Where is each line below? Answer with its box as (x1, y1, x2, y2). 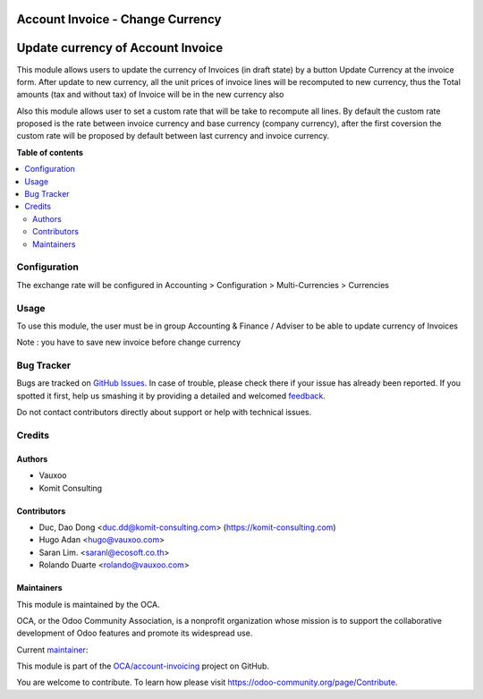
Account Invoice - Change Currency (16, 12, 222, 27)
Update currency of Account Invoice (16, 40, 224, 55)
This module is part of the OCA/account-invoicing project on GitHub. (16, 661, 270, 671)
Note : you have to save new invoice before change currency (16, 337, 241, 348)
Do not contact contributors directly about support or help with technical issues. (16, 407, 312, 418)
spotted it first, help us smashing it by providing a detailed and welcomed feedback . (16, 390, 326, 401)
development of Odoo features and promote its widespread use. (16, 627, 253, 639)
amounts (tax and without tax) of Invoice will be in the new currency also (16, 90, 284, 100)
